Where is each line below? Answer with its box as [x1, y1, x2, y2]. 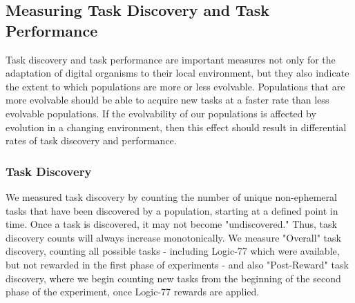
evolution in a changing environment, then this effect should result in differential [6, 119, 347, 134]
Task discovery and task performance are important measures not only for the [6, 52, 336, 66]
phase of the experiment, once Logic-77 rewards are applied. [6, 284, 260, 299]
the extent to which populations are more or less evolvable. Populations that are [6, 79, 345, 93]
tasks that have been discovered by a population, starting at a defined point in [6, 203, 338, 217]
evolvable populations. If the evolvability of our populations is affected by [6, 106, 316, 120]
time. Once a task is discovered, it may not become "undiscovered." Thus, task [6, 217, 337, 231]
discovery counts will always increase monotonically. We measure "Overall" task [6, 230, 341, 244]
